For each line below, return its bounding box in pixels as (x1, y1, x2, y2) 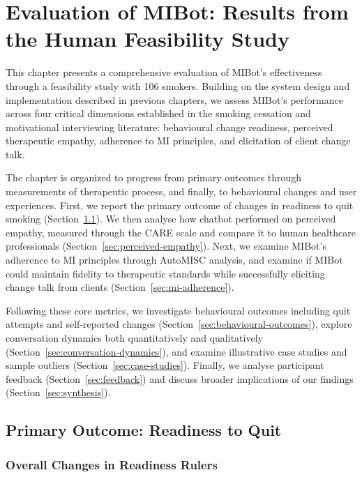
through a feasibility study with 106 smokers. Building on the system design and (6, 78, 350, 93)
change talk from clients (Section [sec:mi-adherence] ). (6, 280, 234, 294)
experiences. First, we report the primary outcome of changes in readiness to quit (6, 197, 354, 212)
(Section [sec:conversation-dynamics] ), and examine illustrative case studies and (6, 344, 347, 358)
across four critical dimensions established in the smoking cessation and (6, 106, 311, 121)
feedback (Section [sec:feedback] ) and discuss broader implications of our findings (6, 371, 354, 386)
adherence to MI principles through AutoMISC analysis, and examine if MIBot (6, 252, 343, 267)
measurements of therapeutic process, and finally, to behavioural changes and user (6, 184, 357, 199)
